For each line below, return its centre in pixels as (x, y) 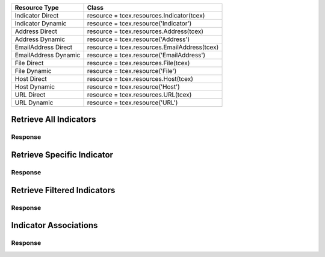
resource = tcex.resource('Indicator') (139, 23)
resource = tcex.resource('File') (132, 71)
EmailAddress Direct (44, 47)
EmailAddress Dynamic (48, 55)
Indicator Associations (54, 225)
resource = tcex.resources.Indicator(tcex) (146, 15)
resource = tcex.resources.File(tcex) (138, 63)
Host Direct (31, 79)
